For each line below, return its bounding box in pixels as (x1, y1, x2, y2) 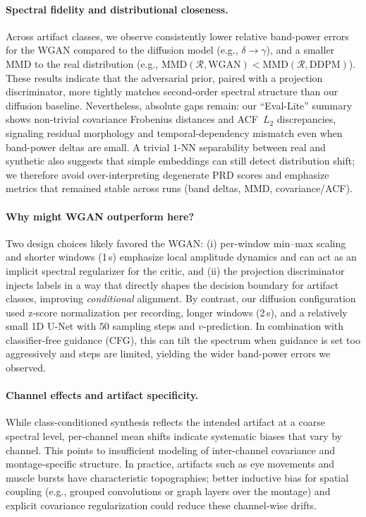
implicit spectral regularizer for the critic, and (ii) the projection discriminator (6, 263, 345, 278)
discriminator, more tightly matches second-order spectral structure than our (6, 84, 338, 99)
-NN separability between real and (178, 139, 326, 154)
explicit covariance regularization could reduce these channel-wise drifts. (6, 498, 317, 513)
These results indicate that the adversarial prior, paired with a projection (6, 70, 323, 85)
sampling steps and (112, 319, 195, 333)
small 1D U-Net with (6, 319, 97, 333)
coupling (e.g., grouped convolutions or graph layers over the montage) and (6, 484, 331, 499)
